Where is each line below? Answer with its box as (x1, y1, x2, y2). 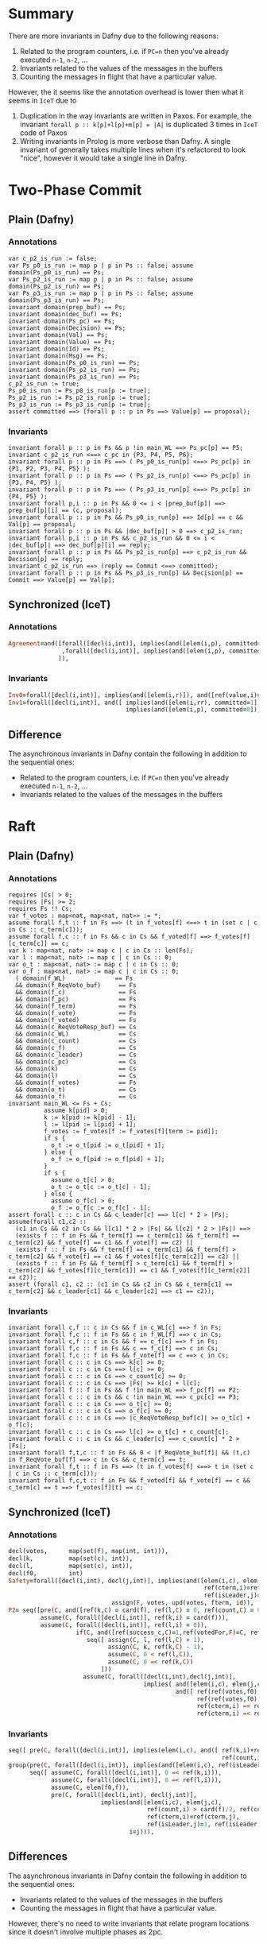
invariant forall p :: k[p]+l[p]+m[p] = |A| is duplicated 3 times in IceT (19, 119, 258, 129)
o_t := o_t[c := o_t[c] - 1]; (50, 1183, 151, 1191)
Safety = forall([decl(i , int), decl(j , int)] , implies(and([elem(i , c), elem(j (8, 1577, 265, 1585)
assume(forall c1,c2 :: (8, 1218, 87, 1226)
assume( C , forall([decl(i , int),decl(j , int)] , (83, 1672, 237, 1681)
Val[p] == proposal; (8, 521, 77, 529)
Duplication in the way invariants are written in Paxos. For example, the (19, 110, 252, 120)
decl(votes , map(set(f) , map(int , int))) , (8, 1547, 169, 1555)
